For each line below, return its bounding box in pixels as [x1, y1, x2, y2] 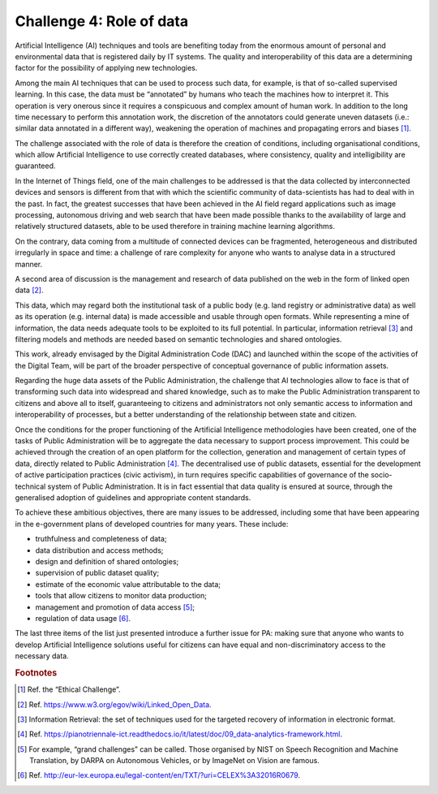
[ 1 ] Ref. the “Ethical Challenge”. [17, 684, 121, 694]
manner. [15, 259, 43, 269]
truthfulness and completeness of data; [35, 534, 167, 544]
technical [15, 481, 46, 491]
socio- [370, 470, 393, 480]
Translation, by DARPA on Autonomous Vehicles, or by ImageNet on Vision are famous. [29, 756, 320, 766]
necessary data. [15, 651, 69, 661]
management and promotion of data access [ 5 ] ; [35, 602, 195, 612]
